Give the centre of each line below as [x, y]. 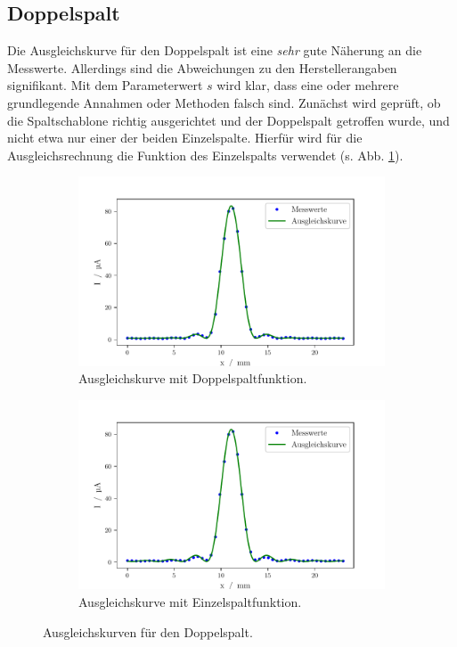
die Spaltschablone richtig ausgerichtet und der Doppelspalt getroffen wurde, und [228, 120]
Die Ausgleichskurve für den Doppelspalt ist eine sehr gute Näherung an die [215, 50]
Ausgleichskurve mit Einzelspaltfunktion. [190, 601]
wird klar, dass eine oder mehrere [308, 85]
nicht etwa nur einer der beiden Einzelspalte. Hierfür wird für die [185, 138]
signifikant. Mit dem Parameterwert [105, 85]
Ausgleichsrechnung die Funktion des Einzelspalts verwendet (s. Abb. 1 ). [205, 155]
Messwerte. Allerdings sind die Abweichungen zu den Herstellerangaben [202, 67]
